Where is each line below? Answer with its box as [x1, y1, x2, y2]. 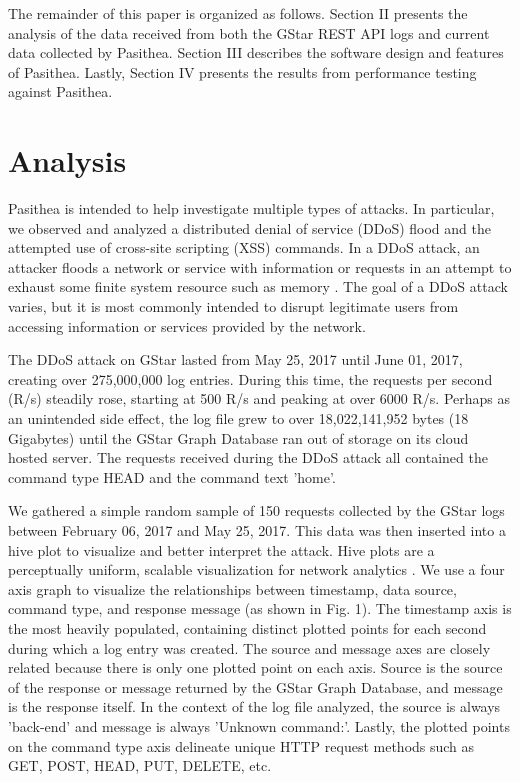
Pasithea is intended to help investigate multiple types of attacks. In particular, [8, 198, 495, 219]
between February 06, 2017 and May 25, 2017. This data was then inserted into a [8, 520, 506, 540]
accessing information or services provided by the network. [8, 315, 366, 336]
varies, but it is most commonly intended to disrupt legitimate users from [8, 296, 459, 317]
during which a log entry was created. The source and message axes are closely [8, 637, 491, 658]
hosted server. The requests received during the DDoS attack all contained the [8, 447, 488, 468]
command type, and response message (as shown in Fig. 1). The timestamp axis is [8, 598, 512, 619]
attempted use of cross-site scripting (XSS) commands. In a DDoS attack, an [8, 237, 480, 258]
